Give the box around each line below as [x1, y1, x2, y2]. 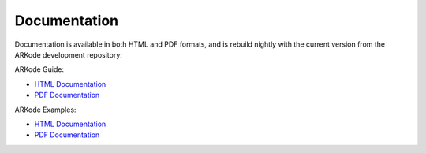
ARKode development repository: [14, 50, 122, 59]
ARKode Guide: [14, 65, 65, 74]
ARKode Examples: [14, 105, 77, 114]
